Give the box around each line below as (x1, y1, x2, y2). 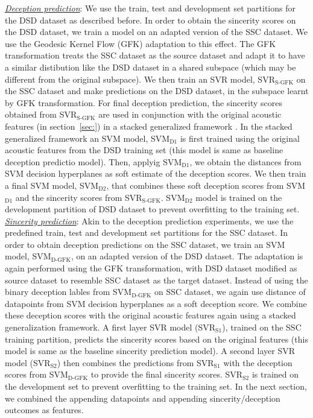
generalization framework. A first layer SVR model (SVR (5, 321, 216, 334)
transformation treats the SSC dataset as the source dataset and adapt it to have (5, 49, 305, 62)
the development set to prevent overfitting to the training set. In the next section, (5, 380, 307, 392)
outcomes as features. (5, 404, 84, 416)
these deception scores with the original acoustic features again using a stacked (5, 309, 296, 321)
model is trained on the (195, 191, 282, 203)
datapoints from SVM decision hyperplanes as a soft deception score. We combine (5, 297, 307, 309)
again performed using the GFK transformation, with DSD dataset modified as (5, 262, 297, 274)
